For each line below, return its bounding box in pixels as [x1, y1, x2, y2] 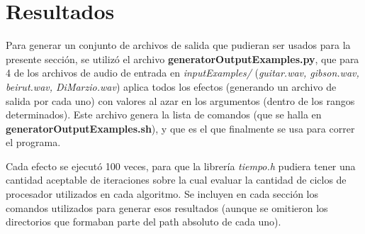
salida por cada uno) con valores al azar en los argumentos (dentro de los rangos [6, 93, 355, 108]
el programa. [6, 135, 61, 150]
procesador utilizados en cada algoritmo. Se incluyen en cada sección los [6, 186, 319, 201]
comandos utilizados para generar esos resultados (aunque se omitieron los [6, 200, 328, 215]
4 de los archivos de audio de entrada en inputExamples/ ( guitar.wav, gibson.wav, [6, 65, 359, 80]
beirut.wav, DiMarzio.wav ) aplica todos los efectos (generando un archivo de [6, 79, 337, 94]
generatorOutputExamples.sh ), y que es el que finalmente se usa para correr [6, 121, 355, 135]
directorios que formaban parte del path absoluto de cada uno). [6, 214, 281, 229]
